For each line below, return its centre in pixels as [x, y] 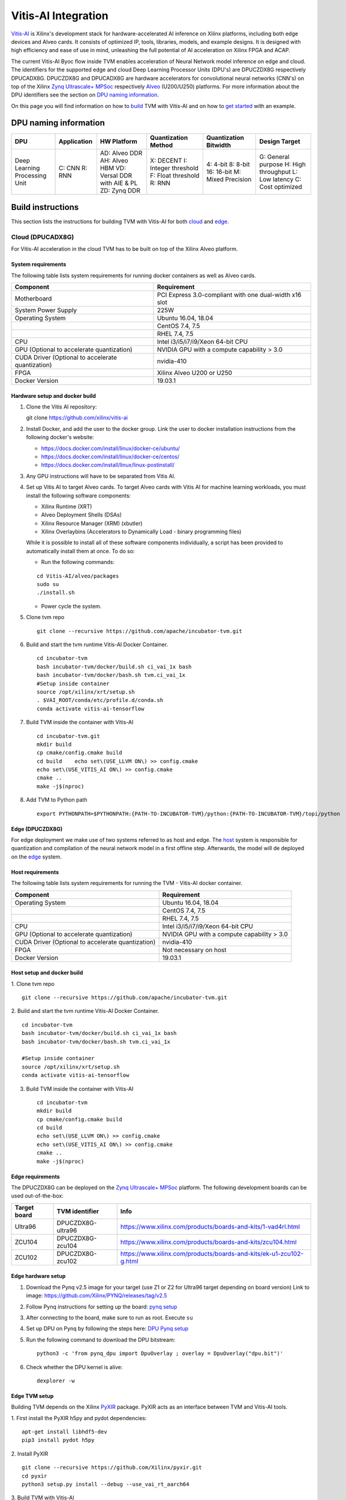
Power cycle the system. [71, 606]
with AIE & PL [119, 183]
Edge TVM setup [32, 1396]
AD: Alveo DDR [121, 153]
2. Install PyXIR [30, 1453]
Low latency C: [280, 179]
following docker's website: [60, 437]
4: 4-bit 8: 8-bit [228, 164]
